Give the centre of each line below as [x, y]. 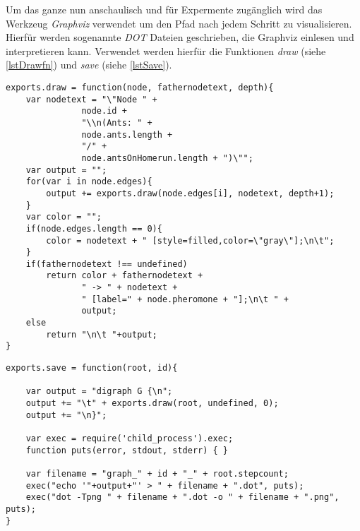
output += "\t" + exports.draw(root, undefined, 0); [152, 404]
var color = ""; [64, 217]
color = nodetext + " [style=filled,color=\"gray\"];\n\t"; [190, 240]
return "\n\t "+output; [102, 334]
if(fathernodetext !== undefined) [107, 264]
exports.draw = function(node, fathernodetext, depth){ [140, 87]
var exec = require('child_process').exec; [130, 438]
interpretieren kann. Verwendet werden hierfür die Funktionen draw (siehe [166, 50]
